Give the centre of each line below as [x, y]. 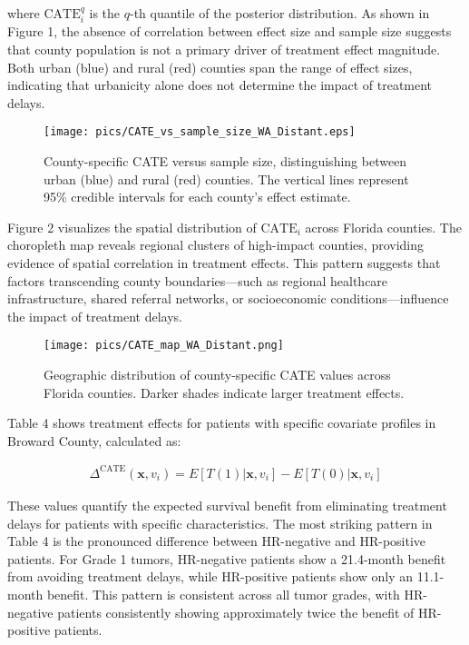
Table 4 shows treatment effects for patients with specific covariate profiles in [222, 423]
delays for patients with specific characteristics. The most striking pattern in [220, 523]
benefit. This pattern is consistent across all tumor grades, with [223, 594]
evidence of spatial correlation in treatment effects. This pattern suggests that [224, 263]
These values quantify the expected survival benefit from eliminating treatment [227, 505]
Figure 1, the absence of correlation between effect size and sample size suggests [230, 31]
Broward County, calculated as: [94, 440]
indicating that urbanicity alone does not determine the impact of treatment [220, 85]
